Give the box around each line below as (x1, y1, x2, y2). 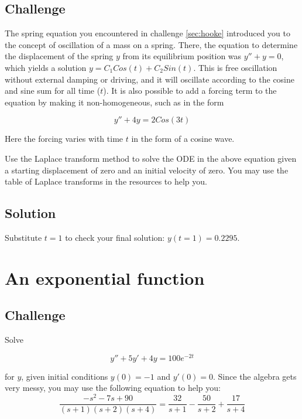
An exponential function (5, 265, 205, 289)
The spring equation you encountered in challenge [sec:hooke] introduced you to (5, 27, 290, 39)
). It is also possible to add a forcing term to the (103, 84, 277, 97)
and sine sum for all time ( (5, 84, 101, 97)
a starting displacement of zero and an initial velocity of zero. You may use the (5, 163, 289, 176)
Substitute (5, 231, 42, 243)
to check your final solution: (65, 231, 165, 243)
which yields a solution (5, 61, 87, 73)
